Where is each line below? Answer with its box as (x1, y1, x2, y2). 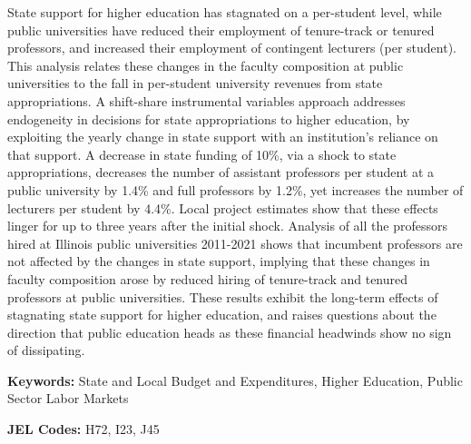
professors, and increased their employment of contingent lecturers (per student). (7, 38, 457, 57)
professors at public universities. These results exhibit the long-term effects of (7, 287, 438, 306)
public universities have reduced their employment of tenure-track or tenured (7, 20, 435, 39)
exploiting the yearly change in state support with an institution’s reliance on (7, 127, 438, 146)
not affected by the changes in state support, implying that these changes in (7, 252, 430, 271)
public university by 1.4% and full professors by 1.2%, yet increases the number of (7, 180, 464, 199)
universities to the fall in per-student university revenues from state (7, 74, 383, 93)
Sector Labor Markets (7, 389, 129, 408)
